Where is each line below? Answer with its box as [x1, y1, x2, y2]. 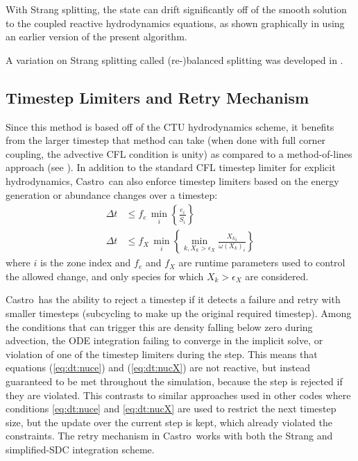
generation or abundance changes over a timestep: [6, 187, 218, 202]
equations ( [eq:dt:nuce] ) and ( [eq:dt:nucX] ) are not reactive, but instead [6, 360, 310, 375]
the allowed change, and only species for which [6, 268, 204, 283]
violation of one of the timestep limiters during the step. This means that [6, 346, 318, 361]
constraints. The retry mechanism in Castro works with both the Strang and [6, 428, 333, 443]
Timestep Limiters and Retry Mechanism [6, 86, 309, 108]
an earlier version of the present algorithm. [6, 29, 187, 44]
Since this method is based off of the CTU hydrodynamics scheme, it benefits [6, 119, 334, 134]
